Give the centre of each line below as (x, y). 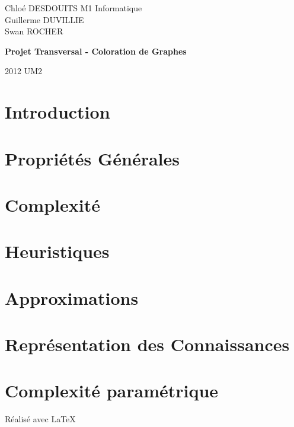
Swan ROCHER (34, 31)
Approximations (72, 297)
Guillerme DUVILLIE (44, 19)
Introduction (57, 112)
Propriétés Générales (92, 158)
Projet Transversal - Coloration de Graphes (96, 51)
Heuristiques (57, 251)
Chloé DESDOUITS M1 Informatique (73, 8)
